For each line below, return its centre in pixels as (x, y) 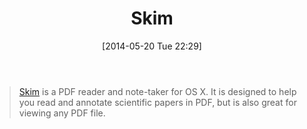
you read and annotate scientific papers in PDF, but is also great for (157, 102)
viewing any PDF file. (62, 113)
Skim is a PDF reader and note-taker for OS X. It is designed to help (157, 91)
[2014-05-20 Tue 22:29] (152, 46)
